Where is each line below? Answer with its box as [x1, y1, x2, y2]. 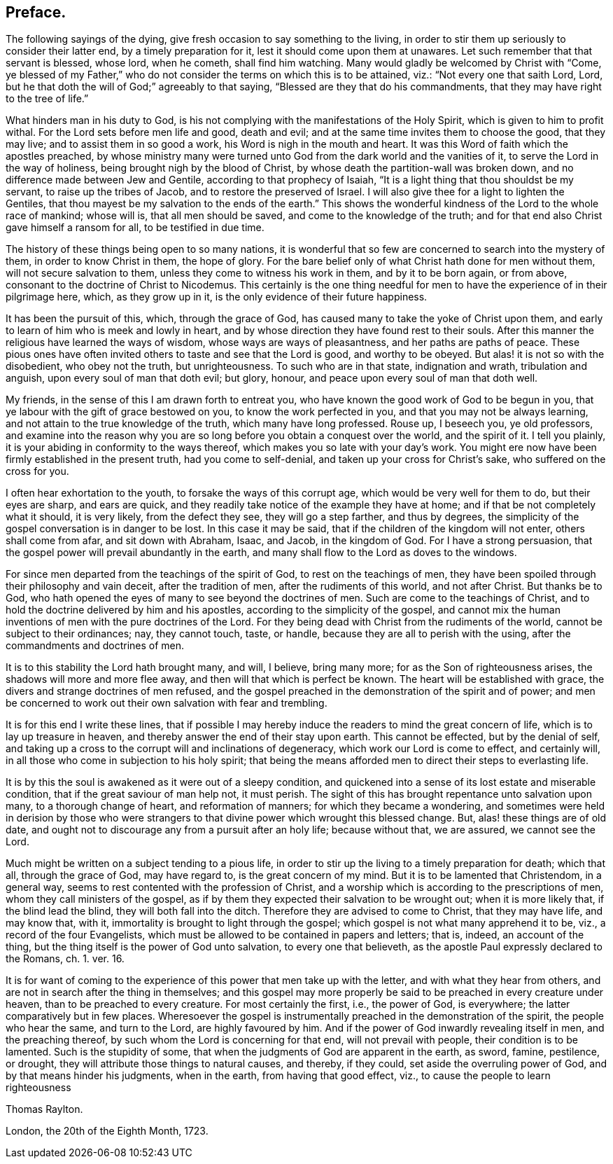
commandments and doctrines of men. [6, 639, 185, 652]
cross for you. [6, 465, 69, 478]
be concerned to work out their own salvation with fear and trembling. [6, 697, 327, 709]
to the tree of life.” [6, 92, 89, 105]
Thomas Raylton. [6, 1103, 83, 1116]
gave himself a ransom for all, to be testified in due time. [6, 221, 265, 234]
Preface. [6, 4, 66, 21]
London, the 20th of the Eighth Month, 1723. [6, 1125, 209, 1137]
